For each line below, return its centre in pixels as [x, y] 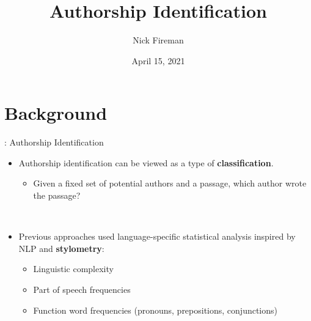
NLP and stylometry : [61, 248]
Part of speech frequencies [82, 289]
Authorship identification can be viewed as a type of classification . [146, 162]
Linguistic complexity [73, 269]
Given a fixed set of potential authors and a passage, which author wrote [170, 183]
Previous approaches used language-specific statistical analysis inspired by [157, 236]
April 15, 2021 [158, 60]
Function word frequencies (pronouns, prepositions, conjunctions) [155, 310]
